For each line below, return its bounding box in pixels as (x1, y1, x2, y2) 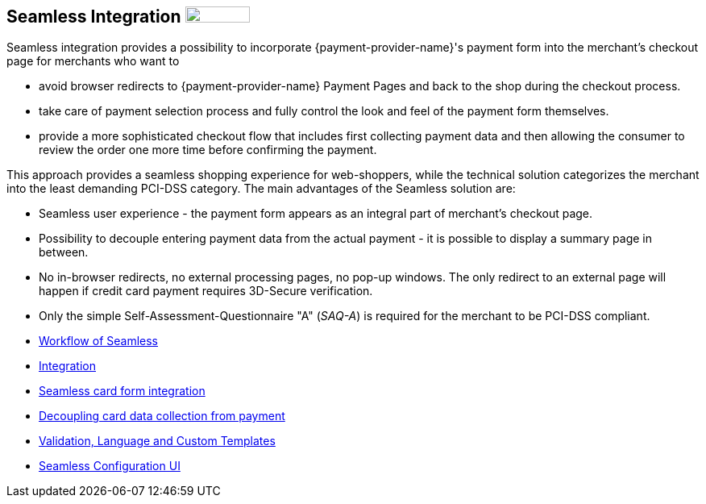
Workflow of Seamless (39, 334, 159, 348)
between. (39, 245, 89, 260)
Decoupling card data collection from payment (39, 409, 285, 423)
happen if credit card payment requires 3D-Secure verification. (39, 284, 373, 298)
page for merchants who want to (6, 54, 180, 69)
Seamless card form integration (39, 384, 206, 398)
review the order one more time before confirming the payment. (39, 143, 377, 157)
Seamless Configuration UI (39, 459, 181, 473)
